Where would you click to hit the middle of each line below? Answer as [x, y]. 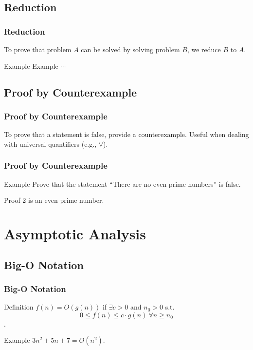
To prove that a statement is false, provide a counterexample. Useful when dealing [126, 134]
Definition [19, 307]
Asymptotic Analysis [75, 233]
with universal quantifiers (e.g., [50, 144]
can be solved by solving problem [130, 49]
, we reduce [204, 49]
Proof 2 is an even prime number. [54, 200]
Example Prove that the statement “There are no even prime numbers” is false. [122, 184]
